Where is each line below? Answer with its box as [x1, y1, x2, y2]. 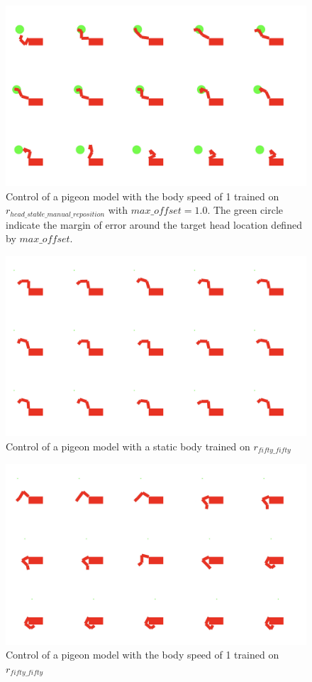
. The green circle [207, 202, 284, 217]
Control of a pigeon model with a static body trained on [6, 438, 250, 453]
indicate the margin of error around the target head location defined [6, 217, 302, 232]
